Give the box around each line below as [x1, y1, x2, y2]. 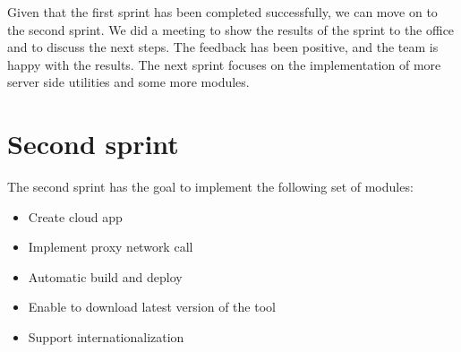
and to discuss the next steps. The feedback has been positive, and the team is [7, 38, 439, 56]
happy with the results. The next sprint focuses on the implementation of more [7, 55, 441, 73]
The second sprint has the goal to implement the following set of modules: [7, 177, 414, 196]
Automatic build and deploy [28, 267, 183, 286]
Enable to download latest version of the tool [28, 297, 276, 316]
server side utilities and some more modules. [7, 73, 250, 91]
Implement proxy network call [28, 237, 193, 256]
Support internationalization [28, 328, 184, 347]
